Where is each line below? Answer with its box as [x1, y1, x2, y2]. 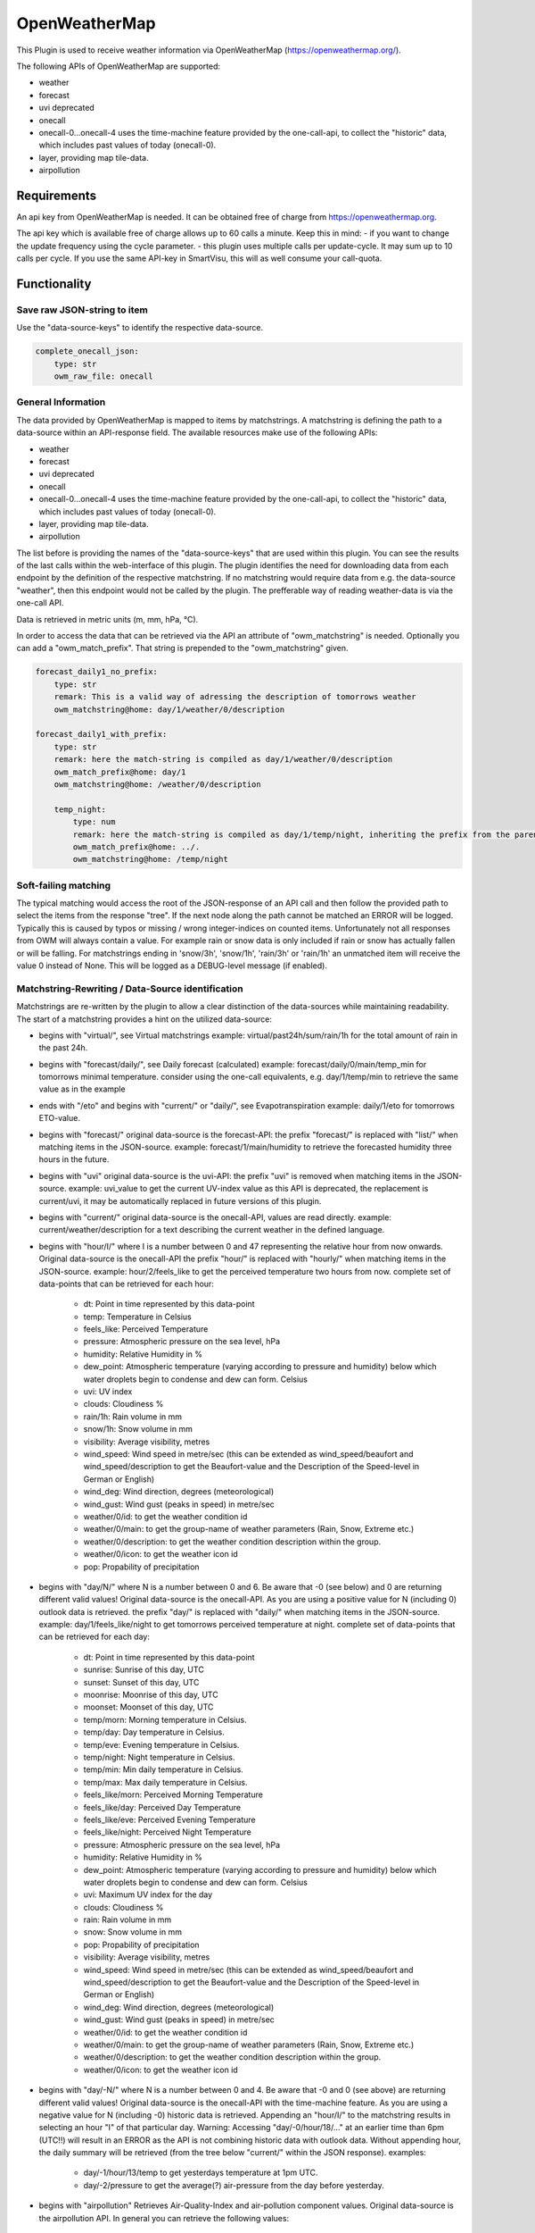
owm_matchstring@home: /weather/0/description [53, 779, 262, 790]
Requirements [16, 188, 97, 203]
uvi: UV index [83, 1386, 133, 1397]
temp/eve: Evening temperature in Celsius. [83, 1739, 240, 1750]
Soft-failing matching [16, 879, 111, 891]
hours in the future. [38, 1154, 110, 1165]
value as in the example [38, 1083, 126, 1094]
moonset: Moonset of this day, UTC [83, 1702, 214, 1712]
